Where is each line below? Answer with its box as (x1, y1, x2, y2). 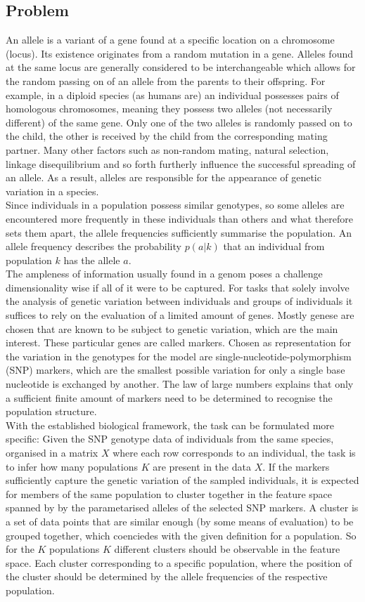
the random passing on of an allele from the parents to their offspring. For (6, 73, 326, 88)
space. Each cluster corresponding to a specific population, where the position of (6, 555, 352, 570)
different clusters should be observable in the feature (114, 542, 340, 556)
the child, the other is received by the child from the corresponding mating (6, 129, 328, 143)
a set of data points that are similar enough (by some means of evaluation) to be (6, 513, 354, 528)
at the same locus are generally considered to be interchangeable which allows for (6, 60, 356, 74)
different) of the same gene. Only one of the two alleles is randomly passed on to (6, 114, 352, 129)
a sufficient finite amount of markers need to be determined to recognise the (6, 390, 333, 405)
